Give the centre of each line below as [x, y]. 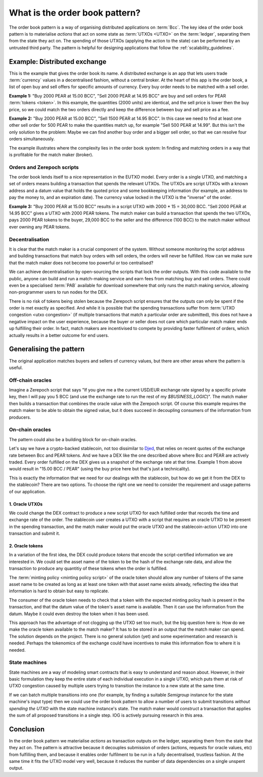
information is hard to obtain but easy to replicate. [59, 591]
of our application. [27, 491]
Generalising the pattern [47, 349]
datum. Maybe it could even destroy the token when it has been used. [79, 614]
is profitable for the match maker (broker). [51, 155]
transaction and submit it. [35, 533]
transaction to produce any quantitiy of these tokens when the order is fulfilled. [88, 568]
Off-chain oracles [30, 380]
